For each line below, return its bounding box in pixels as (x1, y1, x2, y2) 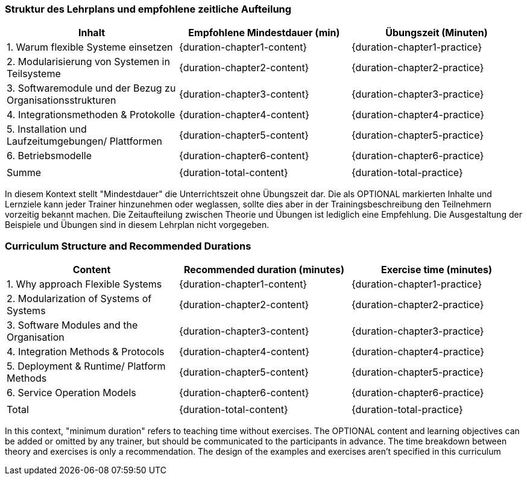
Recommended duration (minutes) (183, 264, 344, 276)
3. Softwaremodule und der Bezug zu (7, 82, 176, 95)
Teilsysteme (7, 68, 61, 80)
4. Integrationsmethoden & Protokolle (7, 109, 175, 121)
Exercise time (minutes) (381, 264, 492, 276)
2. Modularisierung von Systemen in (7, 55, 170, 68)
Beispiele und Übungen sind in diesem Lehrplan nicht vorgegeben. (5, 219, 270, 230)
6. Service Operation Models (7, 387, 136, 399)
